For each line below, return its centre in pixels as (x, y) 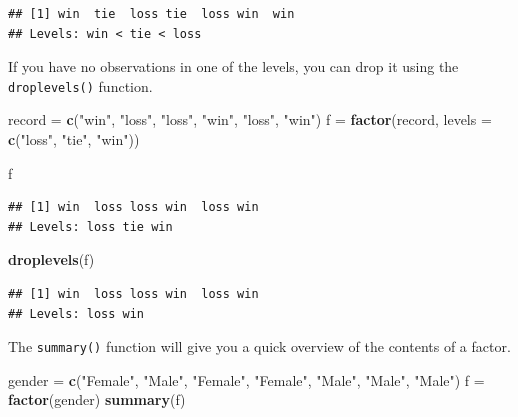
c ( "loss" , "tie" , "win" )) (74, 139)
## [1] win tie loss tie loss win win (151, 14)
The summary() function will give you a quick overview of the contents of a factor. (259, 346)
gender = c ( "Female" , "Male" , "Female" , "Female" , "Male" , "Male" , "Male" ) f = (246, 379)
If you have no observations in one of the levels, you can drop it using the (233, 66)
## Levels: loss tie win (90, 226)
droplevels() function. (80, 85)
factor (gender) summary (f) (97, 399)
